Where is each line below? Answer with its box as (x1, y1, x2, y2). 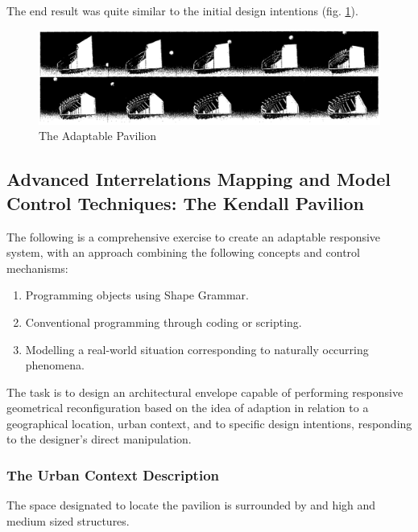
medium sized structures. (6, 512, 130, 529)
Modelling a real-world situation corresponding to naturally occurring (25, 340, 369, 357)
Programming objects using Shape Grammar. (25, 287, 249, 303)
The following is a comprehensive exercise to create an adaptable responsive (6, 228, 381, 245)
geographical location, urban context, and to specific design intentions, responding (6, 414, 412, 431)
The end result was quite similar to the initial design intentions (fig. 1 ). (6, 2, 358, 19)
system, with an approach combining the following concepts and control (6, 244, 360, 261)
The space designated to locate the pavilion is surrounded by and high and (6, 497, 376, 513)
